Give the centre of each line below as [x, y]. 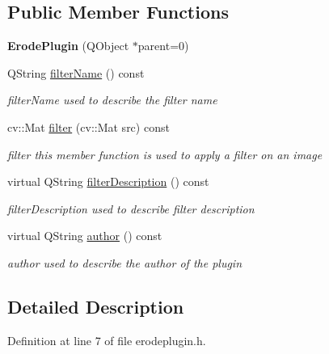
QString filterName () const [76, 72]
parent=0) [163, 46]
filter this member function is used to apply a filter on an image [165, 154]
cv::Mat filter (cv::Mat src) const [89, 126]
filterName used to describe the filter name [112, 100]
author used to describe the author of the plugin [125, 262]
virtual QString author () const [85, 236]
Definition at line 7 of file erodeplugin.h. [107, 340]
